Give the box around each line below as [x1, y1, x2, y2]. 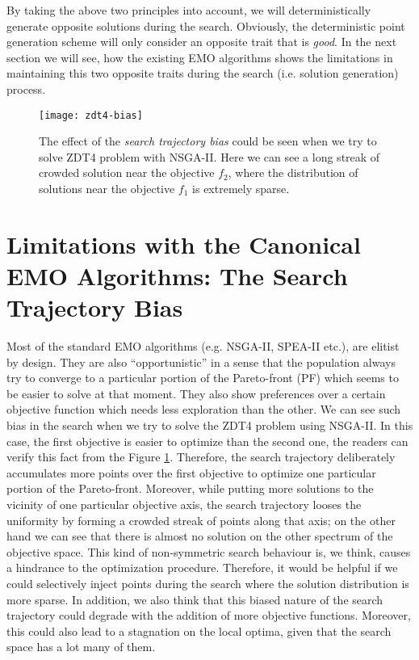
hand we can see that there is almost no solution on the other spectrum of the [6, 528, 393, 544]
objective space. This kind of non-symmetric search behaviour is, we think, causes [6, 543, 411, 560]
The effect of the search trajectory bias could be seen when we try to [39, 132, 377, 149]
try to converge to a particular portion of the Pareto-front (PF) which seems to [6, 369, 399, 386]
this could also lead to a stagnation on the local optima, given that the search [6, 622, 392, 639]
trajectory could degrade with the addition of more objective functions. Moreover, [6, 607, 411, 624]
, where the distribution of [228, 164, 358, 181]
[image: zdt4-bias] [39, 109, 143, 121]
